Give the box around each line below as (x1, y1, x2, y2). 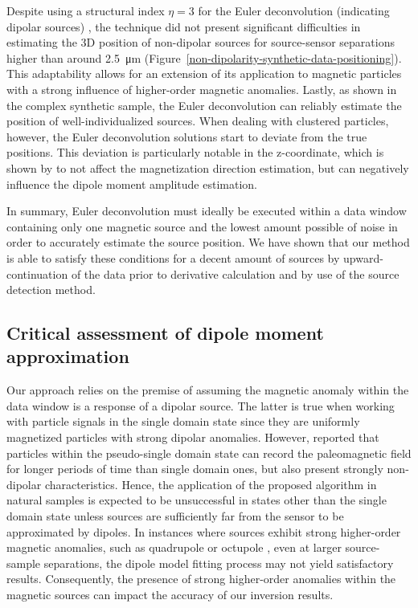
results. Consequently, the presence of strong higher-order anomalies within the (6, 570, 396, 587)
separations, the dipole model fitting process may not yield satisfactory (43, 554, 394, 571)
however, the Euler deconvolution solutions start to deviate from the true (6, 128, 367, 145)
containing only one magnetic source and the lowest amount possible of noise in (6, 218, 398, 235)
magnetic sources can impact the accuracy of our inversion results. (6, 586, 334, 602)
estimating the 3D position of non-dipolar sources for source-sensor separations (6, 34, 395, 51)
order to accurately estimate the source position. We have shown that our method (6, 234, 410, 251)
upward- (343, 249, 383, 266)
